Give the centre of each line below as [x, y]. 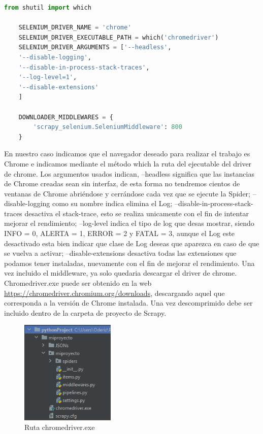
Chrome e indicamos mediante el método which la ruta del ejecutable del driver [128, 163]
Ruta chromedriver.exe [60, 427]
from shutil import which [48, 8]
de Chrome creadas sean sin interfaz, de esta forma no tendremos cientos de [122, 183]
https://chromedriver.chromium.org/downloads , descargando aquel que [114, 293]
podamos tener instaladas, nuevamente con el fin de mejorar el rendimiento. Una [129, 263]
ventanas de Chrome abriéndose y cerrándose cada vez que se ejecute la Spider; [127, 193]
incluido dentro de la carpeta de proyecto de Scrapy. [85, 312]
